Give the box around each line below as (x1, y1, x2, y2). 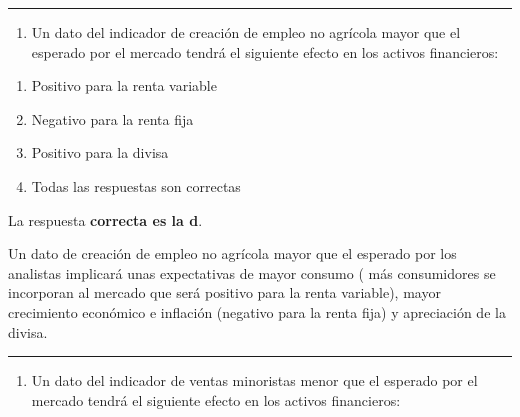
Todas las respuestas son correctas (31, 175, 241, 196)
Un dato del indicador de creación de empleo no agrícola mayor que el (31, 22, 461, 42)
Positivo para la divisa (31, 142, 169, 163)
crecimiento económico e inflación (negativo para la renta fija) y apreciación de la (8, 301, 506, 322)
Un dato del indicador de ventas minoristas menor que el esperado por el (31, 370, 478, 391)
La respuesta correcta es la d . (8, 209, 203, 230)
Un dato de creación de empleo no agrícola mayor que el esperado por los (8, 243, 457, 264)
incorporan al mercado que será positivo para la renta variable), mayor (8, 282, 441, 303)
